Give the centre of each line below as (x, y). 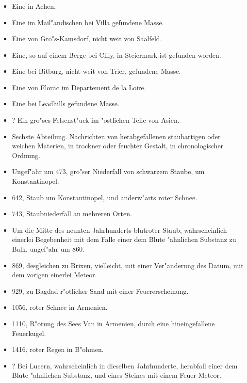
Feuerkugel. (29, 333)
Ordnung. (26, 155)
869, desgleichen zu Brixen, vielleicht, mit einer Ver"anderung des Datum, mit (128, 265)
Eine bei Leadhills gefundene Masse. (66, 104)
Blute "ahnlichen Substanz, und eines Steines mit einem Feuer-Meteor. (116, 375)
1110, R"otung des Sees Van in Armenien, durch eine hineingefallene (113, 323)
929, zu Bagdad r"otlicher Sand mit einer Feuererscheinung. (100, 291)
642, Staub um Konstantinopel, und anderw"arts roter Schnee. (105, 197)
